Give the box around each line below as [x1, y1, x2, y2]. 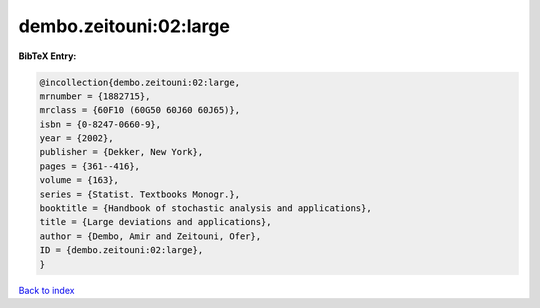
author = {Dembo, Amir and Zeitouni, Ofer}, [39, 230, 262, 242]
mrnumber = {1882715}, [39, 90, 151, 102]
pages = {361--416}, [39, 160, 140, 172]
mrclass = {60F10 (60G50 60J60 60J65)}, [39, 105, 240, 116]
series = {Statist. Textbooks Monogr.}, [39, 188, 240, 200]
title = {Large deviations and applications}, [39, 216, 272, 228]
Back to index [18, 284, 75, 296]
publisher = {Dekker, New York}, [39, 146, 204, 158]
